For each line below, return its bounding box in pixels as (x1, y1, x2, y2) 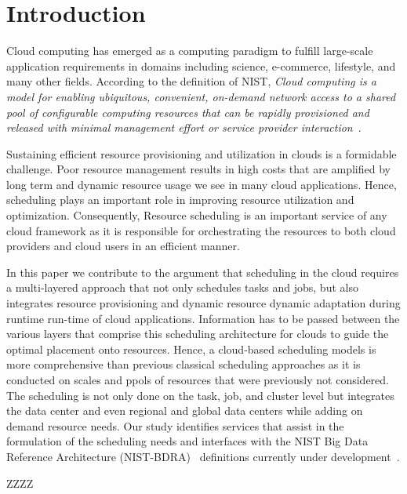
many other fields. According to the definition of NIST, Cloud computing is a (6, 73, 376, 89)
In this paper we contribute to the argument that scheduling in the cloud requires (6, 263, 399, 280)
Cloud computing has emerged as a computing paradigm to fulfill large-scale (6, 42, 373, 59)
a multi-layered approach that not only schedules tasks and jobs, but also (6, 279, 358, 296)
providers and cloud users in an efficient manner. (6, 238, 240, 254)
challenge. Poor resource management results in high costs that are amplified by (6, 161, 391, 177)
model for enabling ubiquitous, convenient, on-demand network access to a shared (6, 88, 396, 104)
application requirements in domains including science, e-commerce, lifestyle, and (6, 57, 396, 74)
